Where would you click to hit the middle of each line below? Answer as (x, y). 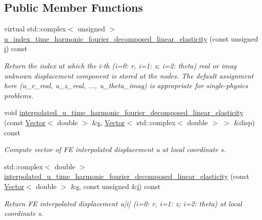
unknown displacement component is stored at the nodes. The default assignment (129, 75)
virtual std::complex (35, 29)
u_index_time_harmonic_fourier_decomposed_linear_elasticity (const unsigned (131, 38)
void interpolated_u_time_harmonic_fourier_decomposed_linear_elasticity (124, 112)
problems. (19, 95)
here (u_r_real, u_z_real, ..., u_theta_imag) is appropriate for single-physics (126, 85)
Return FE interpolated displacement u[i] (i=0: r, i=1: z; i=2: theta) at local (123, 203)
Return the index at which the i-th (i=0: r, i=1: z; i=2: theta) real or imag (120, 65)
